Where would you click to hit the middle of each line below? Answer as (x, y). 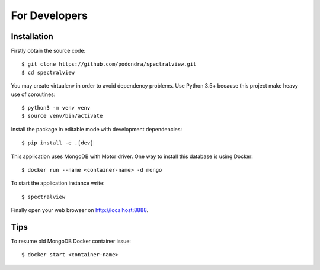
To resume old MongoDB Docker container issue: (71, 241)
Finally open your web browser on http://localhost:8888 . (80, 210)
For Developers (49, 15)
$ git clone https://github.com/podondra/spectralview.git (109, 64)
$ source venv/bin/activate (62, 116)
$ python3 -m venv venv (56, 108)
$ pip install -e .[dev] (57, 143)
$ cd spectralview (48, 72)
